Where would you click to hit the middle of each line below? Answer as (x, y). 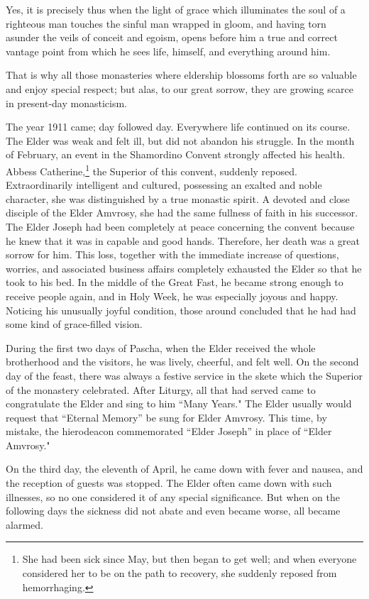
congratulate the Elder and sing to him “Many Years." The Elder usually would (179, 403)
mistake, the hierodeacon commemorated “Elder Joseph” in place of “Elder (169, 431)
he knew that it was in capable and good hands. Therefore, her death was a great (183, 240)
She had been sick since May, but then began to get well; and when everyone (189, 559)
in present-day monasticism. (66, 103)
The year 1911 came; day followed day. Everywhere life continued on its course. (178, 127)
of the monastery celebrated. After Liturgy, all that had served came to (161, 389)
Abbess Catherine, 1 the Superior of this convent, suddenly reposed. (152, 170)
